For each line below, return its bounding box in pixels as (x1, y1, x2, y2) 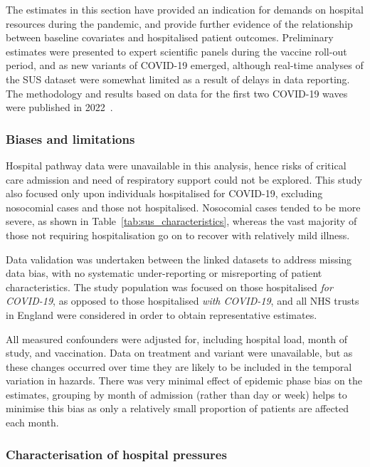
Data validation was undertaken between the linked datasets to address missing (6, 251, 352, 266)
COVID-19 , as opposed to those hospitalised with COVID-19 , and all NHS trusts (6, 293, 359, 308)
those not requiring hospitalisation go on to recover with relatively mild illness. (6, 227, 350, 242)
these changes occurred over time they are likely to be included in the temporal (6, 359, 352, 374)
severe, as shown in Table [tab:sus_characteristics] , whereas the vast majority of (6, 214, 357, 229)
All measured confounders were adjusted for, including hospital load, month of (6, 331, 348, 346)
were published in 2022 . (6, 100, 113, 115)
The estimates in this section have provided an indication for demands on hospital (6, 2, 364, 16)
